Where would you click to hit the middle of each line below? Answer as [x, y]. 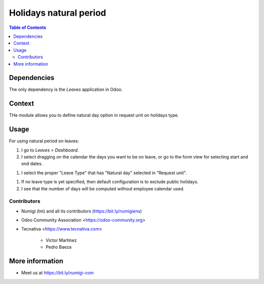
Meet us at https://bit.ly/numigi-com [57, 273]
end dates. [32, 164]
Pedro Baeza [59, 247]
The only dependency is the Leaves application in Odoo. [66, 90]
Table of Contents [28, 27]
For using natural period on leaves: [44, 141]
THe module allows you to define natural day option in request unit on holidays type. [94, 115]
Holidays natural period [57, 13]
